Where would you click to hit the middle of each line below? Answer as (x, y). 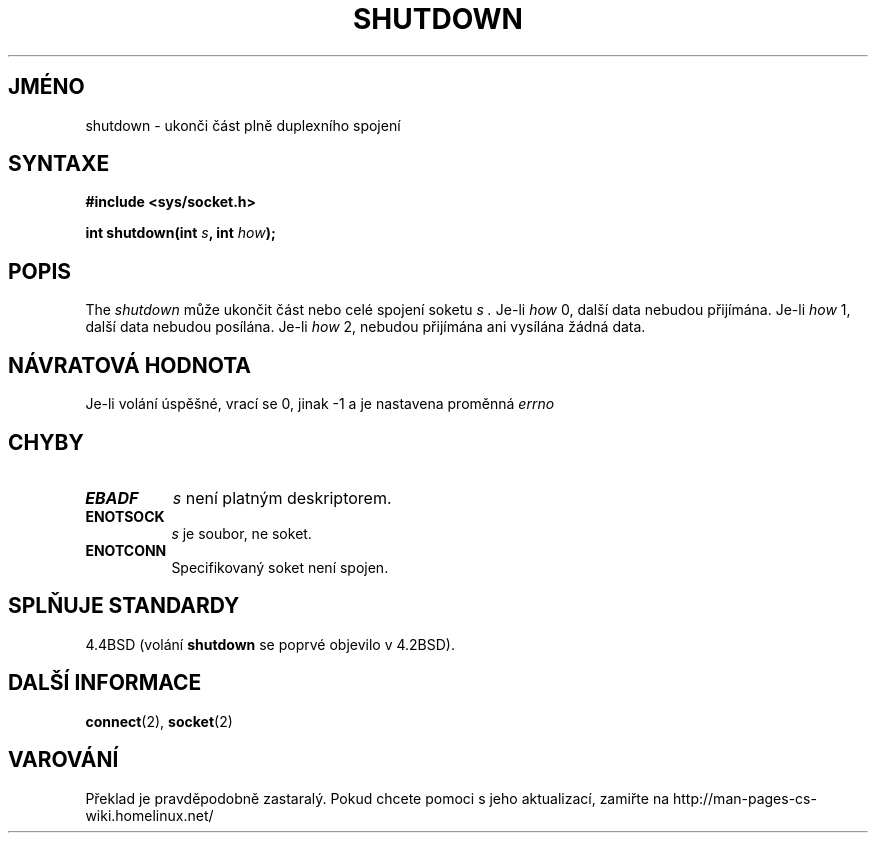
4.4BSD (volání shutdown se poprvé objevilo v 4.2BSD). (270, 644)
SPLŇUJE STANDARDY (124, 606)
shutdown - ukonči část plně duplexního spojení (243, 125)
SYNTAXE (59, 164)
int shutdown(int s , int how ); (180, 233)
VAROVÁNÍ (63, 760)
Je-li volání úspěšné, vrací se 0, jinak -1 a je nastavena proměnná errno (320, 404)
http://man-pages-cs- (744, 798)
